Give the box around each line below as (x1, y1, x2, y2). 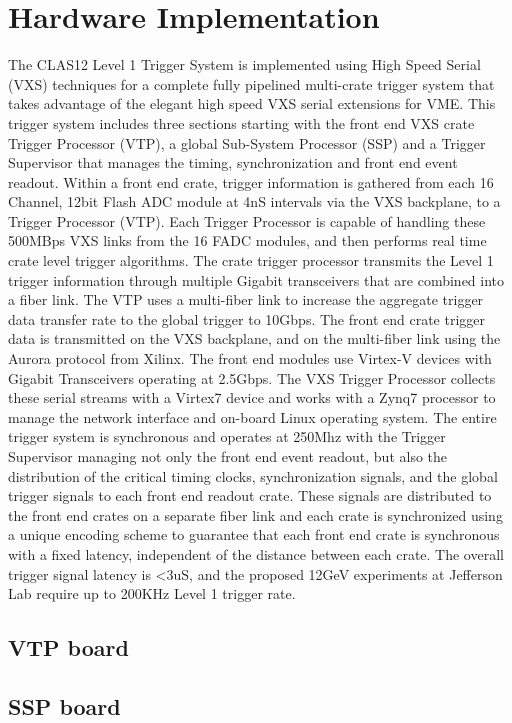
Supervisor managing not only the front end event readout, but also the (8, 446, 448, 466)
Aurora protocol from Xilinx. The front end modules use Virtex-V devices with (8, 348, 492, 369)
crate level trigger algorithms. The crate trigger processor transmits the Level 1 (8, 250, 494, 271)
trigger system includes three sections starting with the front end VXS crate (8, 112, 475, 133)
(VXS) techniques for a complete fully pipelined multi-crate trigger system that (8, 73, 495, 94)
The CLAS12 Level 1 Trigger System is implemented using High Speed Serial (8, 54, 481, 75)
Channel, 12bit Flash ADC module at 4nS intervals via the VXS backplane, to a (8, 191, 501, 212)
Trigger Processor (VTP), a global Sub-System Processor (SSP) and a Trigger (8, 132, 486, 153)
